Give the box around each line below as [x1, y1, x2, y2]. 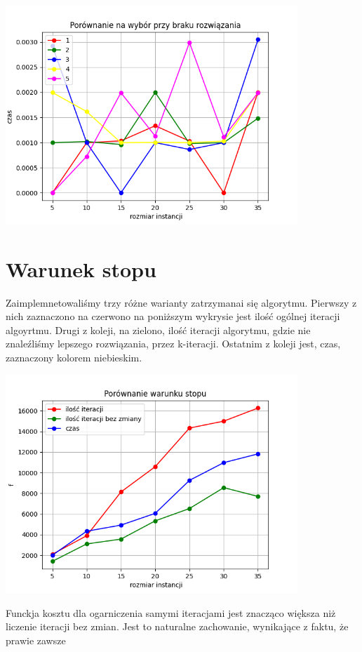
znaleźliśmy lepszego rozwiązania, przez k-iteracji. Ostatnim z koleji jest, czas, [6, 336, 341, 351]
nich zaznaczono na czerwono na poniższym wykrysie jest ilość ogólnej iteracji [6, 309, 340, 324]
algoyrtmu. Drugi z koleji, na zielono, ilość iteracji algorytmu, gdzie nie [6, 322, 311, 337]
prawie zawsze [6, 633, 66, 648]
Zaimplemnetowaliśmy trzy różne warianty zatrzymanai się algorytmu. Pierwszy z [6, 295, 357, 310]
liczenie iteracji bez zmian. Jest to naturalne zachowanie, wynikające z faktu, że [6, 619, 349, 634]
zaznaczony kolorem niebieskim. [6, 350, 142, 364]
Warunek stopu [6, 254, 156, 283]
